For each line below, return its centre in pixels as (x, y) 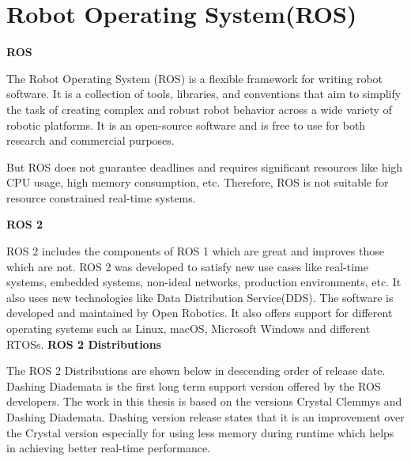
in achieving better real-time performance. (108, 448)
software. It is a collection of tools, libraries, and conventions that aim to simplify (204, 94)
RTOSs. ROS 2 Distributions (84, 344)
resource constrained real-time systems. (101, 197)
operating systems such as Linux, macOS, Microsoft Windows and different (189, 329)
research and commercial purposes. (90, 140)
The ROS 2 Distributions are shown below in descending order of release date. (196, 370)
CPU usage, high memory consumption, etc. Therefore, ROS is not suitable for (198, 182)
